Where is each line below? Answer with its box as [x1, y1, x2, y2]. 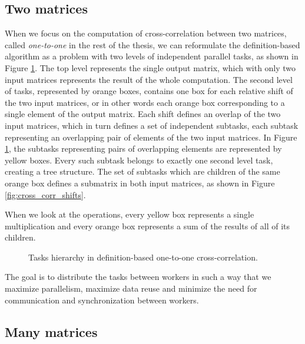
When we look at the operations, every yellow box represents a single [5, 208, 254, 221]
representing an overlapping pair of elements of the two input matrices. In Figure [5, 131, 297, 143]
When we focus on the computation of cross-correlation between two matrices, [5, 27, 287, 39]
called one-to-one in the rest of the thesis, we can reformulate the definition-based [5, 38, 300, 51]
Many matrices [5, 322, 98, 340]
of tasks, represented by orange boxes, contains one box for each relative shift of [5, 85, 293, 97]
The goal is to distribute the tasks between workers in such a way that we [5, 270, 271, 283]
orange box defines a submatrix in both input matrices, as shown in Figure [5, 176, 275, 189]
